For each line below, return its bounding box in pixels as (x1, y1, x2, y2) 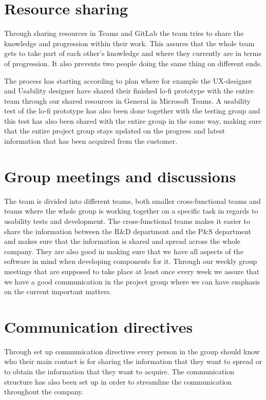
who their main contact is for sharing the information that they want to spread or (4, 356, 262, 367)
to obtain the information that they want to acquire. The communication (4, 366, 235, 377)
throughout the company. (4, 386, 84, 397)
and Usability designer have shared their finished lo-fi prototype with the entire (4, 85, 254, 96)
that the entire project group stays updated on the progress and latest (4, 125, 225, 136)
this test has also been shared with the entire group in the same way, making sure (4, 115, 262, 126)
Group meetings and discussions (4, 165, 236, 186)
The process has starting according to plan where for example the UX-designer (4, 75, 252, 86)
